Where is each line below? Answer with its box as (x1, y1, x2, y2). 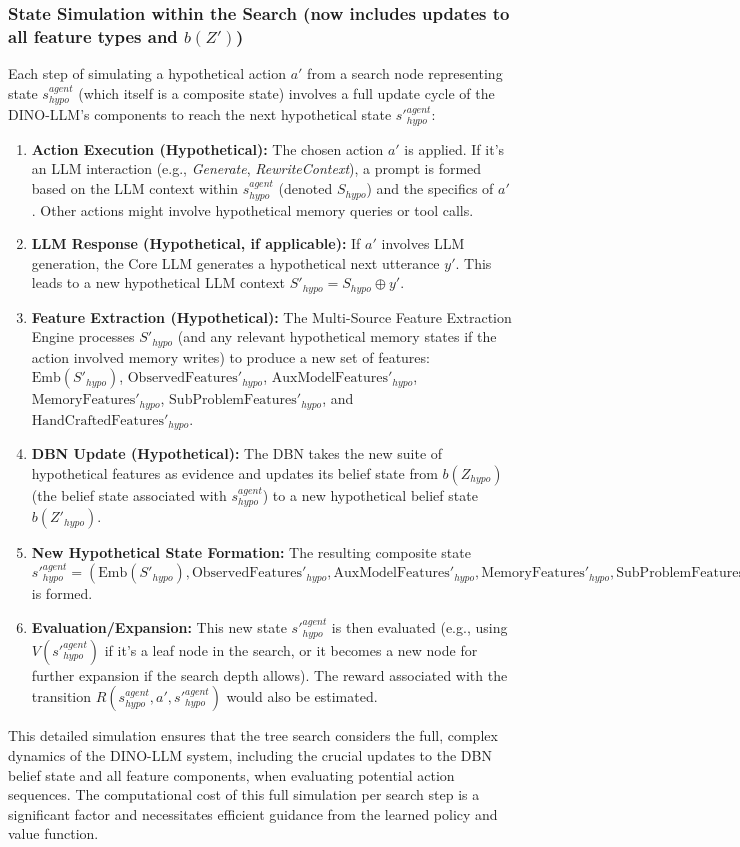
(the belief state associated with (31, 484, 227, 505)
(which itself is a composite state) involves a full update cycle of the (78, 82, 495, 103)
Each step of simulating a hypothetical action (8, 63, 287, 84)
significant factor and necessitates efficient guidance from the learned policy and (8, 803, 498, 824)
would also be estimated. (226, 686, 378, 707)
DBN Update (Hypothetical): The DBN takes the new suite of (31, 443, 443, 464)
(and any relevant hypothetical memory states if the (177, 326, 497, 347)
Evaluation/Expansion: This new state (31, 616, 287, 637)
